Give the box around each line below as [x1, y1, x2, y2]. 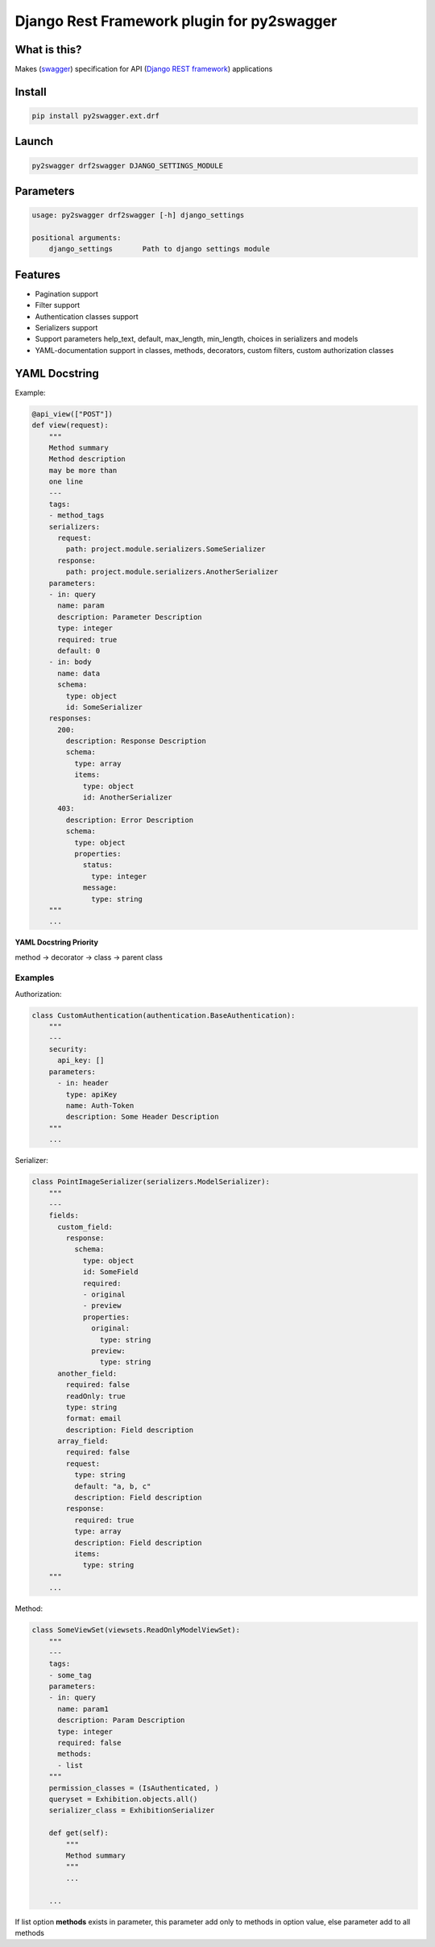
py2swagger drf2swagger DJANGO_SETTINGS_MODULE [31, 161, 223, 170]
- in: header [57, 1078, 109, 1088]
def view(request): [31, 421, 109, 430]
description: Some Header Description [65, 1112, 219, 1122]
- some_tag [48, 1671, 92, 1679]
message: [82, 883, 118, 892]
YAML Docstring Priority [14, 937, 98, 947]
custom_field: [57, 1222, 113, 1231]
